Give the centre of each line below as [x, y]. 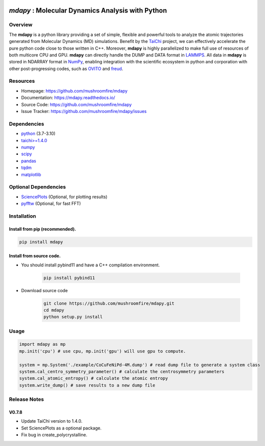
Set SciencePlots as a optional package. [61, 428]
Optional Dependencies [37, 187]
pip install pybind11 [69, 278]
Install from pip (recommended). [43, 229]
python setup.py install [73, 317]
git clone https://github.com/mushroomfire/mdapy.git [109, 303]
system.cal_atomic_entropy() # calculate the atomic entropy [94, 378]
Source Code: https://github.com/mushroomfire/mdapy [77, 104]
